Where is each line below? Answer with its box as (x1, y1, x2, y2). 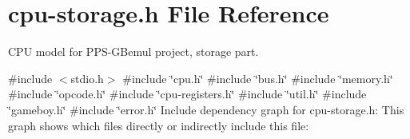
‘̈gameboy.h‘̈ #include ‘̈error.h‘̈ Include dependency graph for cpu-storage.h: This (8, 101, 404, 117)
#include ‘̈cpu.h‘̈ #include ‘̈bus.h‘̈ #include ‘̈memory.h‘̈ (122, 69, 393, 86)
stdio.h (70, 69, 104, 86)
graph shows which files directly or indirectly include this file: (8, 117, 309, 133)
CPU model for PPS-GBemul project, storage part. (8, 43, 259, 60)
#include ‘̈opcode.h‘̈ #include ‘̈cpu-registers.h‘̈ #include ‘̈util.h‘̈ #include (8, 85, 367, 102)
